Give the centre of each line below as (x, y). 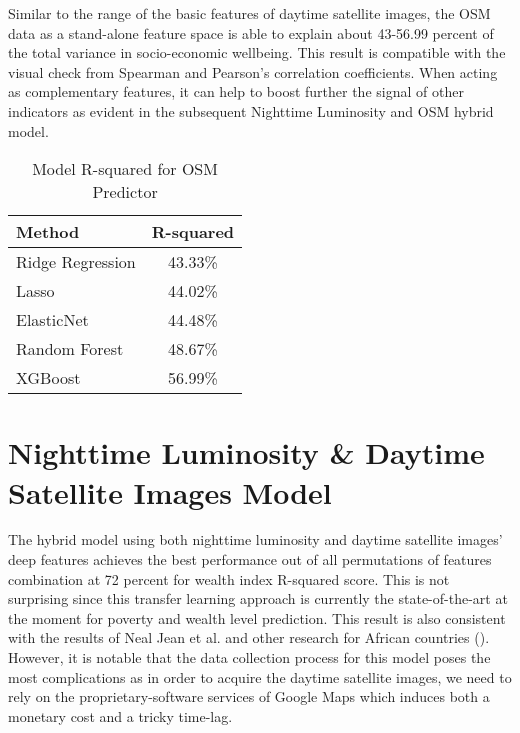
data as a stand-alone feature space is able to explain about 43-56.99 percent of (251, 32)
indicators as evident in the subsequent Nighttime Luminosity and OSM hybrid (251, 110)
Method (48, 232)
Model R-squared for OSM (125, 169)
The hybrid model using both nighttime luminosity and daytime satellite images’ (255, 539)
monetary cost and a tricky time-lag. (120, 715)
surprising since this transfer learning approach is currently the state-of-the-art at (258, 598)
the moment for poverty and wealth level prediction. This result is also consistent (257, 617)
